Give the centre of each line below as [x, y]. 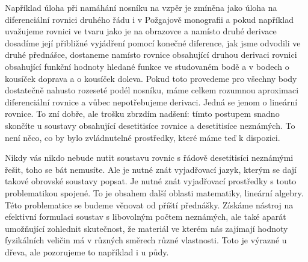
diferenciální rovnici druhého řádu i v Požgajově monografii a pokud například [149, 19]
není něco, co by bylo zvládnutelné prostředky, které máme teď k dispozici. [143, 137]
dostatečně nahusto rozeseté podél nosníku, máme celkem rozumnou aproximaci [152, 90]
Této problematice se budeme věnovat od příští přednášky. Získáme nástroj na [149, 204]
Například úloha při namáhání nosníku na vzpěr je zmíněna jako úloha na [141, 7]
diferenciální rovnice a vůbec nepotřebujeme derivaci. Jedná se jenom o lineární [151, 101]
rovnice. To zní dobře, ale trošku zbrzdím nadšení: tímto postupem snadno [142, 114]
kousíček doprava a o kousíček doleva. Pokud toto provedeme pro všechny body [151, 78]
